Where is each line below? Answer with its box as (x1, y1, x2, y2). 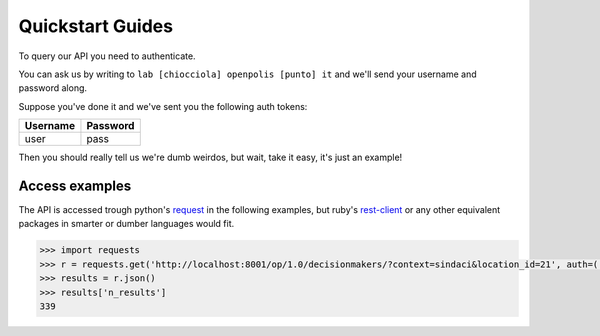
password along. (18, 82, 88, 94)
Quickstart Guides (18, 15, 174, 37)
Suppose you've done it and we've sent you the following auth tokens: (18, 100, 308, 112)
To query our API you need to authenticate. (18, 50, 196, 62)
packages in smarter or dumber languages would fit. (18, 218, 235, 230)
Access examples (18, 177, 132, 194)
